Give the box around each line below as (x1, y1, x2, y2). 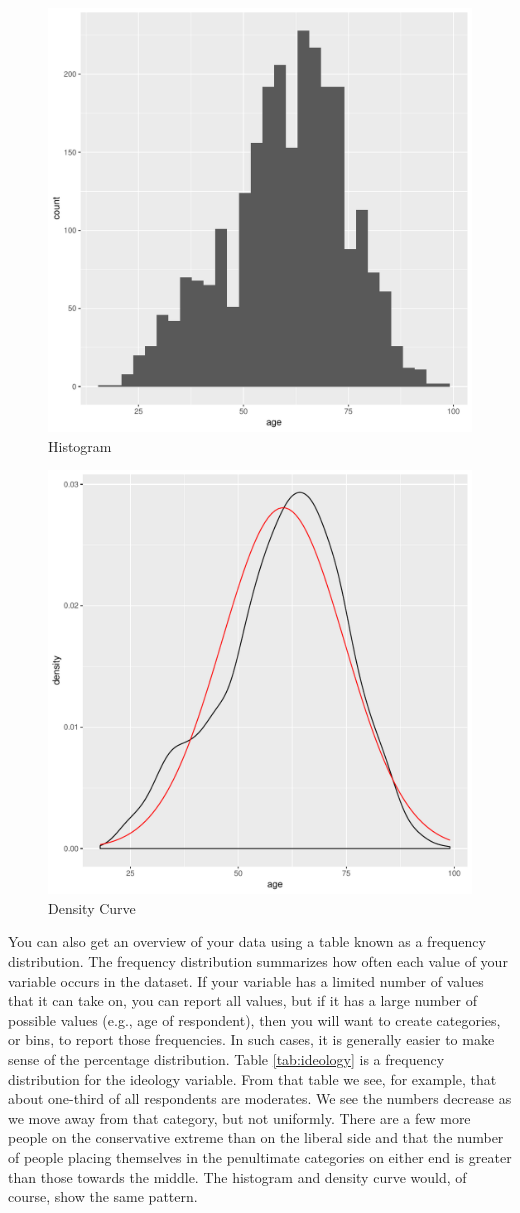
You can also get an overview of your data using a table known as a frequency (8, 931, 486, 952)
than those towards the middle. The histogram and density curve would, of (8, 1166, 467, 1187)
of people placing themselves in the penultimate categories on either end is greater (8, 1146, 512, 1167)
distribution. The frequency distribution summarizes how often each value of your (8, 950, 508, 971)
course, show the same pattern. (8, 1186, 198, 1207)
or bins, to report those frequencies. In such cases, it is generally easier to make (8, 1029, 495, 1050)
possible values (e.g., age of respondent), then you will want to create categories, (8, 1009, 501, 1030)
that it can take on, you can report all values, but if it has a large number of (8, 990, 477, 1011)
